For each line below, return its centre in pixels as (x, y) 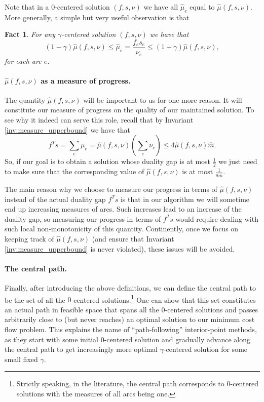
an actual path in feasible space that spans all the (82, 309)
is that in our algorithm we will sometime (185, 199)
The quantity (25, 99)
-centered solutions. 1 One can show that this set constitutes (163, 299)
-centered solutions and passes (212, 309)
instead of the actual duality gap (55, 199)
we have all (161, 7)
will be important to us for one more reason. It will (163, 99)
